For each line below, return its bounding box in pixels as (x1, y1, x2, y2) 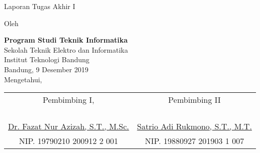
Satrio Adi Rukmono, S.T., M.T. (137, 120, 252, 132)
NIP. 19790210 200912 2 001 (19, 135, 118, 147)
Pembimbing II (168, 94, 221, 106)
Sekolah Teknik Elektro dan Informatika (4, 44, 128, 55)
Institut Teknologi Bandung (4, 54, 90, 65)
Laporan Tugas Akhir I (4, 1, 75, 11)
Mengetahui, (4, 74, 42, 84)
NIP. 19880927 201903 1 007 (145, 135, 244, 147)
